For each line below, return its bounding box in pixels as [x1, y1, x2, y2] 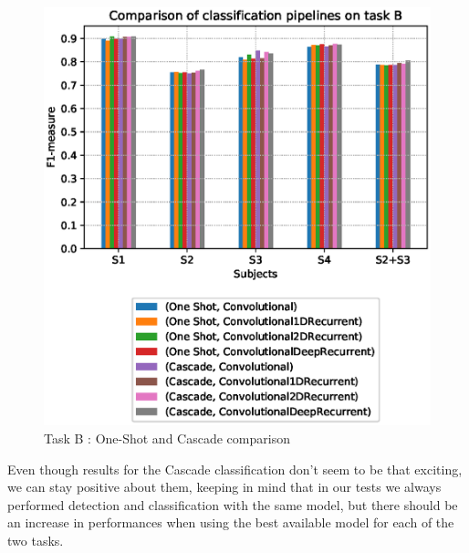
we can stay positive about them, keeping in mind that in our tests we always [7, 477, 442, 496]
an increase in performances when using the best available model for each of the [7, 513, 454, 532]
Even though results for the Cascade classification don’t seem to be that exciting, [7, 459, 463, 478]
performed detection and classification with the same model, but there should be [7, 495, 458, 514]
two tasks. [7, 531, 64, 550]
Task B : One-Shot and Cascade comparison [44, 429, 290, 448]
